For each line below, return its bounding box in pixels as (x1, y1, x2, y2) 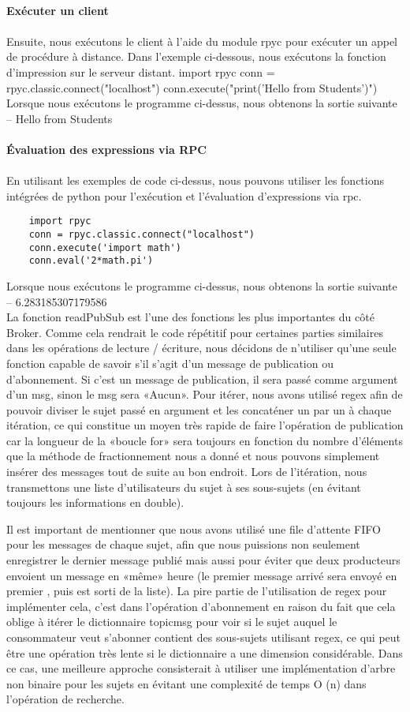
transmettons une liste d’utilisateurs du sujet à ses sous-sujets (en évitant (6, 478, 361, 495)
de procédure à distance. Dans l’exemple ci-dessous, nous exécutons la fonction (6, 48, 386, 65)
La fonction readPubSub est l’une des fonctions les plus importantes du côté (6, 309, 375, 325)
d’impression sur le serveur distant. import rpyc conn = (6, 63, 275, 80)
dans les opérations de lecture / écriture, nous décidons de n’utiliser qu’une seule (6, 339, 397, 356)
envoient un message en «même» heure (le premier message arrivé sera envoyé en (6, 567, 397, 583)
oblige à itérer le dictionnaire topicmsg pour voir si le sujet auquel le (6, 613, 337, 630)
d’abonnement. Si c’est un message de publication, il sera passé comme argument (6, 370, 398, 387)
